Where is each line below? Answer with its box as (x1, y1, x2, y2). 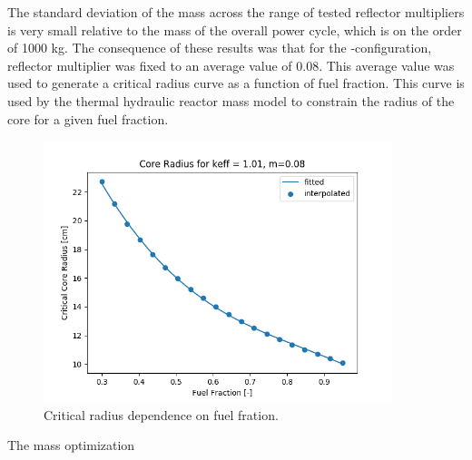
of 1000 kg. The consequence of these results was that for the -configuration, (7, 38, 432, 57)
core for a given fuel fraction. (7, 109, 169, 128)
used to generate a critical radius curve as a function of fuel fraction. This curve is (7, 73, 465, 93)
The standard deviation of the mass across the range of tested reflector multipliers (7, 3, 465, 21)
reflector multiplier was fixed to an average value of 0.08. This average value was (7, 55, 455, 74)
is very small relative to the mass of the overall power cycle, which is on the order (7, 20, 462, 39)
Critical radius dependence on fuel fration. (44, 405, 279, 424)
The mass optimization (7, 436, 135, 455)
